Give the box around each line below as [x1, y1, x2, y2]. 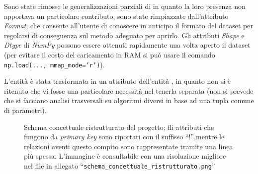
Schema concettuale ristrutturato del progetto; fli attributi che [24, 121, 214, 132]
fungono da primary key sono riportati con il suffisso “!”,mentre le [24, 131, 225, 142]
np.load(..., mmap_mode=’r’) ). [4, 59, 105, 69]
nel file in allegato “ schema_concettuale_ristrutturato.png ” [24, 160, 215, 171]
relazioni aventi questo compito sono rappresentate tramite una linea [24, 141, 233, 151]
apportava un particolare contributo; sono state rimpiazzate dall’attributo [4, 10, 229, 21]
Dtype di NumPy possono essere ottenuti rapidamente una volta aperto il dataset [4, 40, 251, 50]
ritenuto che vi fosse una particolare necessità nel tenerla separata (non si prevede [4, 85, 254, 96]
